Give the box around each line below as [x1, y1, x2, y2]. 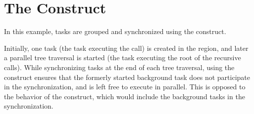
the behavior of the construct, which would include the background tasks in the [4, 91, 245, 101]
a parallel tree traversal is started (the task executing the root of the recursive [4, 52, 241, 63]
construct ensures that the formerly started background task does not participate [4, 72, 250, 82]
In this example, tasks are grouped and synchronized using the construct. [4, 26, 226, 37]
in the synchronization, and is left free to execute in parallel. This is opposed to [4, 81, 246, 92]
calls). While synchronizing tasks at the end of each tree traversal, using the [4, 62, 235, 72]
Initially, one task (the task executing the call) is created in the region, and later [4, 42, 249, 53]
